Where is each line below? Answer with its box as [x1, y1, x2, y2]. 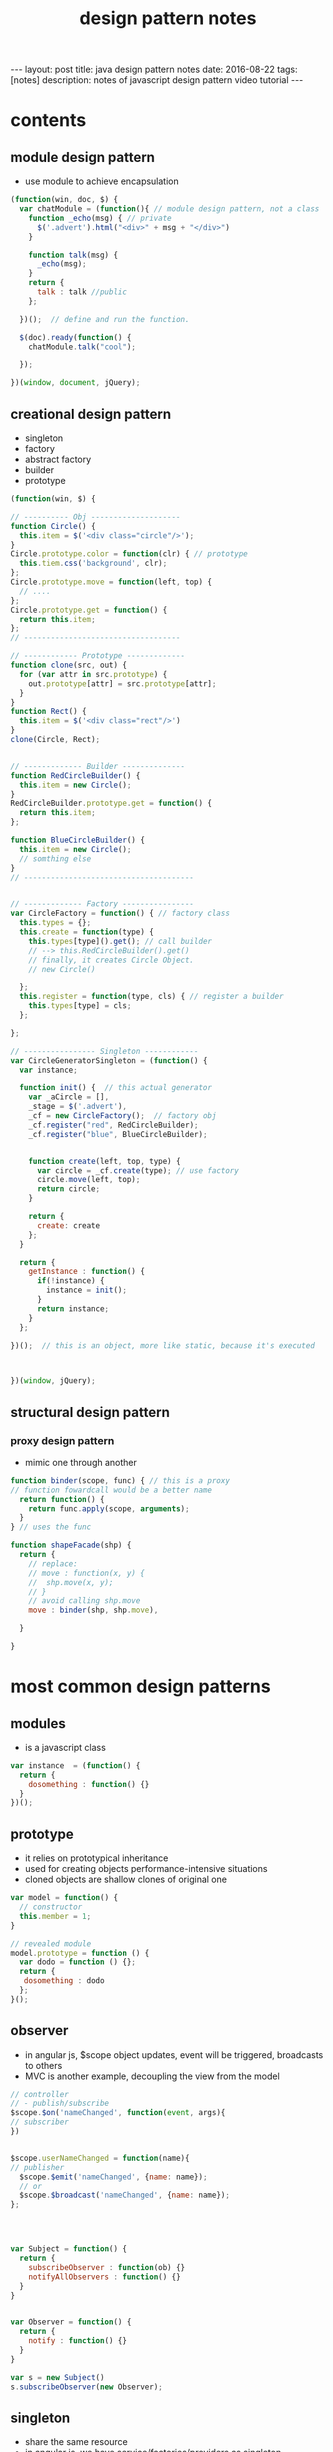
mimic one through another [24, 1456, 137, 1468]
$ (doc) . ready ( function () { [19, 332, 132, 342]
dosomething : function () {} [28, 1779, 150, 1789]
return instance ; [36, 1303, 110, 1314]
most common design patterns [10, 1675, 272, 1698]
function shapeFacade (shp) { [10, 1540, 132, 1551]
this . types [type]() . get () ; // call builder [28, 936, 213, 946]
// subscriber [10, 2117, 70, 2127]
